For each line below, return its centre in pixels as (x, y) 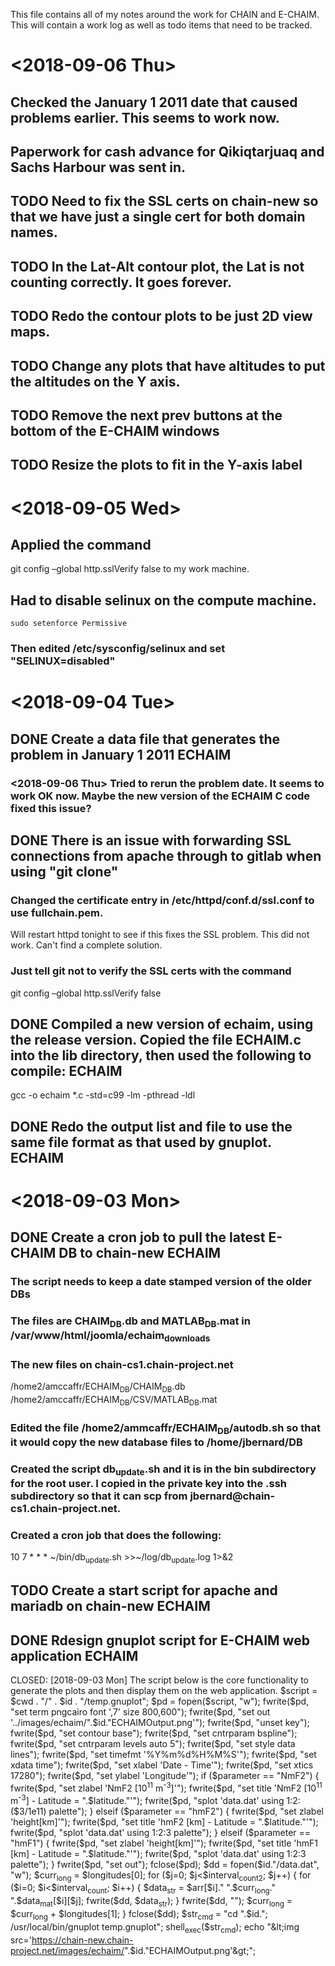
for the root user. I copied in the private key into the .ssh (148, 1483)
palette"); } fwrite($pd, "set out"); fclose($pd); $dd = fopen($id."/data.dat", (165, 1864)
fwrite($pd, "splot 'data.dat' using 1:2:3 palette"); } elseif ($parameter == (161, 1832)
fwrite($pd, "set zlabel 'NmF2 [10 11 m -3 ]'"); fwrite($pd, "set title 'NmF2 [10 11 (166, 1787)
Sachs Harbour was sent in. (98, 167)
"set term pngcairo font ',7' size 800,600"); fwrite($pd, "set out (140, 1712)
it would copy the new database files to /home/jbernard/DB (156, 1442)
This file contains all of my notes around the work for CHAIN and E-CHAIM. (165, 14)
